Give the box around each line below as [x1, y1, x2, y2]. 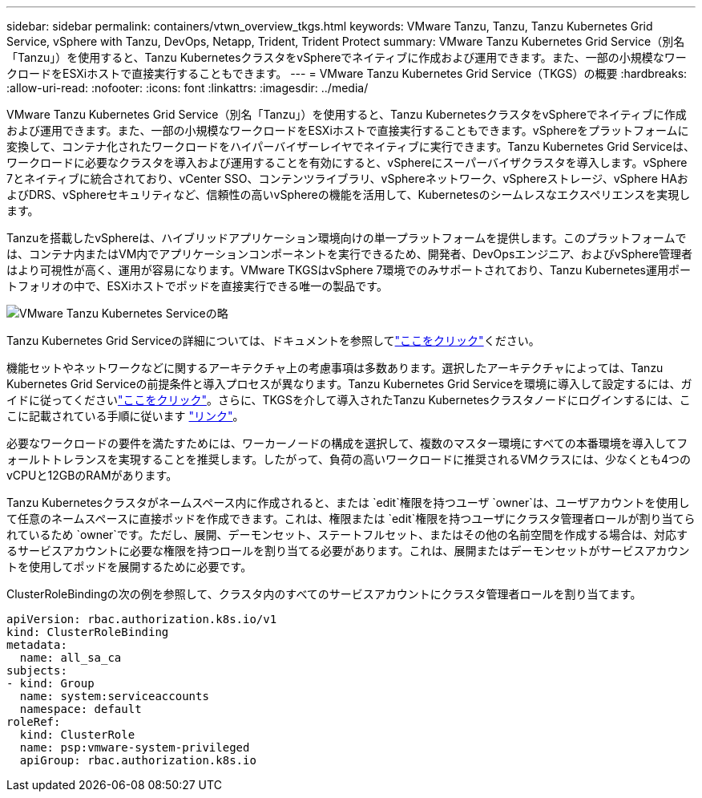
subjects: [6, 664, 67, 677]
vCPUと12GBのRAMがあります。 [6, 468, 178, 482]
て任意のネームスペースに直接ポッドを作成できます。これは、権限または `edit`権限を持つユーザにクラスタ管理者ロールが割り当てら [6, 512, 696, 525]
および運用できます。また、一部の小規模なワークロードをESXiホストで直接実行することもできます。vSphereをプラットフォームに [6, 124, 689, 137]
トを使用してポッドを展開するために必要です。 [6, 560, 252, 573]
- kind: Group [6, 677, 95, 690]
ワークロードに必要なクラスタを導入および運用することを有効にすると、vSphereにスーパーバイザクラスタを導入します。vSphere [6, 156, 688, 169]
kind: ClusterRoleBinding [6, 626, 169, 638]
